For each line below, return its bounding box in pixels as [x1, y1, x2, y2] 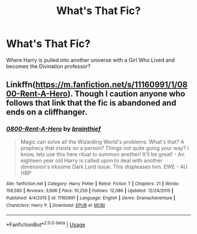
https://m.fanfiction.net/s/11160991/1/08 [35, 80, 188, 90]
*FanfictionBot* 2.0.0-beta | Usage [6, 220, 86, 228]
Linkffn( [6, 80, 36, 90]
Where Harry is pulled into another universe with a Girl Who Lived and [6, 56, 175, 63]
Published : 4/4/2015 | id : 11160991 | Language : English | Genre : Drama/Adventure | [6, 195, 176, 201]
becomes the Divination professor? [6, 63, 91, 70]
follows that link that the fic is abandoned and [6, 98, 176, 108]
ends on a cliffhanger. [6, 107, 88, 117]
